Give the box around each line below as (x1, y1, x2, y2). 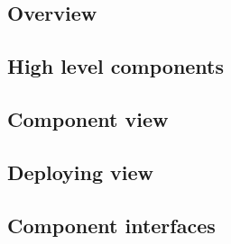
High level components (7, 52, 225, 80)
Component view (7, 104, 169, 132)
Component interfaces (7, 211, 216, 239)
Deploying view (7, 158, 154, 185)
